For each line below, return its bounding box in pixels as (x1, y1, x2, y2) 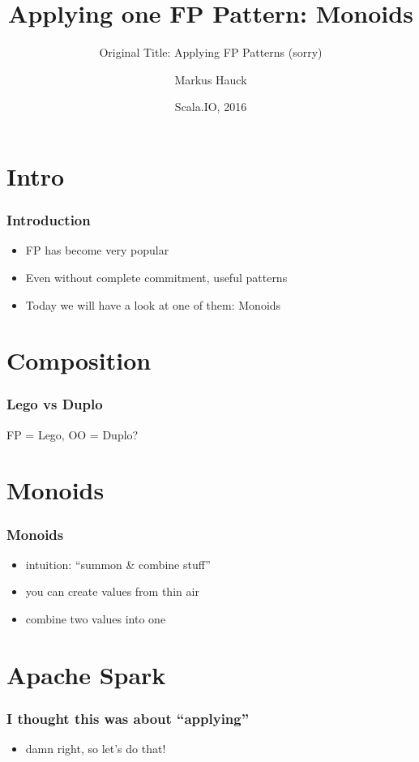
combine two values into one (25, 610, 166, 627)
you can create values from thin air (25, 583, 199, 600)
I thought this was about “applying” (6, 708, 250, 728)
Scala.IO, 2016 (174, 98, 247, 115)
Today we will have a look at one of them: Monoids (25, 296, 281, 313)
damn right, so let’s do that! (25, 740, 166, 757)
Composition (6, 344, 152, 377)
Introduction (6, 210, 91, 230)
